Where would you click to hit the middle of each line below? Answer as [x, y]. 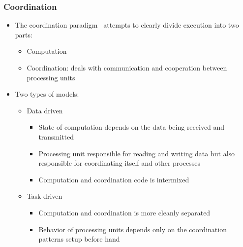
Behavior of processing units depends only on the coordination [133, 229]
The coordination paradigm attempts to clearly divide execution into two [127, 25]
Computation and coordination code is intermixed [114, 179]
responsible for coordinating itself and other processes [119, 163]
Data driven [45, 110]
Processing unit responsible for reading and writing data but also [137, 153]
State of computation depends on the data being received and [132, 127]
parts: [24, 34]
